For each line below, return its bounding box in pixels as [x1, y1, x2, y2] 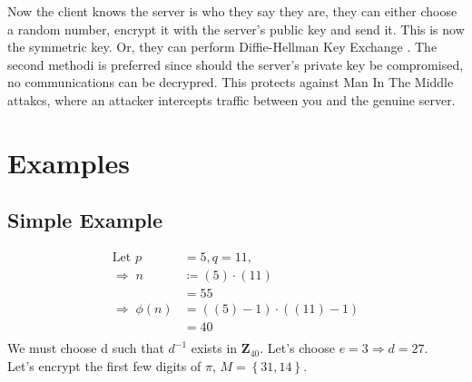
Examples [7, 143, 130, 181]
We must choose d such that [7, 338, 164, 358]
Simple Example [7, 206, 163, 234]
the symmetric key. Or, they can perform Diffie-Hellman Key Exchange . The [7, 37, 438, 56]
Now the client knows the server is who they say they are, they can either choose [7, 2, 457, 20]
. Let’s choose [260, 338, 335, 358]
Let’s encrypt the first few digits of [7, 356, 202, 375]
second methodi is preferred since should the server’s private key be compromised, [7, 54, 464, 73]
